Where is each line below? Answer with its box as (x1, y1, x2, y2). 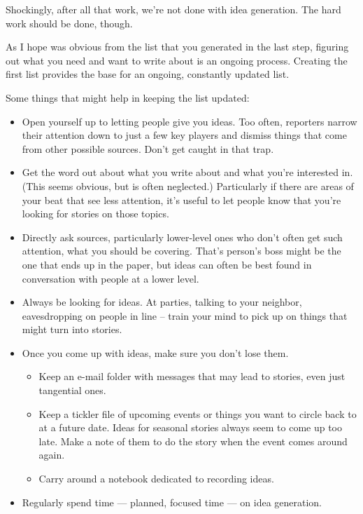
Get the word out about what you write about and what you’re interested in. (22, 165, 353, 180)
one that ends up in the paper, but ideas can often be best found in (22, 257, 312, 271)
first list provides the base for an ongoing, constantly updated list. (6, 67, 290, 81)
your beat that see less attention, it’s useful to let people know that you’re (22, 192, 341, 207)
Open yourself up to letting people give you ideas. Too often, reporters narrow (22, 114, 357, 128)
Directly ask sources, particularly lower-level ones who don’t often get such (22, 229, 343, 244)
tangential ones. (38, 383, 106, 398)
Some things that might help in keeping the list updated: (6, 90, 250, 104)
